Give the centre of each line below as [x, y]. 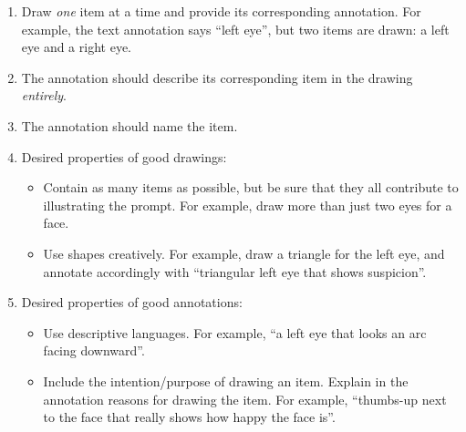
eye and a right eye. [76, 47]
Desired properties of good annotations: [132, 302]
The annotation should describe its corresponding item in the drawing [217, 77]
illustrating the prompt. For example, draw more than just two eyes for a [248, 205]
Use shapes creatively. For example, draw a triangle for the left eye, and [244, 253]
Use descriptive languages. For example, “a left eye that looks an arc [235, 332]
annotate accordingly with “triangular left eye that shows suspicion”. [235, 271]
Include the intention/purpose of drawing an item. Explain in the [226, 381]
